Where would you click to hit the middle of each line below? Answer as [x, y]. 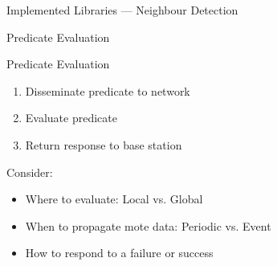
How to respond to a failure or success [119, 253]
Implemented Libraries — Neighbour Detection [122, 10]
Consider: [30, 172]
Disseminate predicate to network [108, 90]
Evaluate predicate [71, 118]
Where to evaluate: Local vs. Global [114, 199]
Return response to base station [104, 144]
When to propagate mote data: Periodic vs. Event [148, 225]
